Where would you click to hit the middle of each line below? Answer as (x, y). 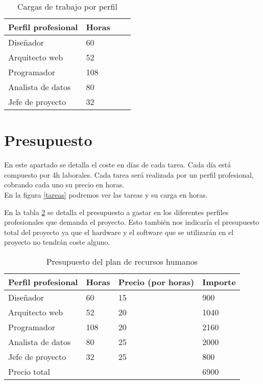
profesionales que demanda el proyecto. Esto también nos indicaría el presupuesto (132, 222)
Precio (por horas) (156, 282)
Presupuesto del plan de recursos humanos (122, 261)
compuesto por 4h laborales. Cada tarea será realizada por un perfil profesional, (129, 174)
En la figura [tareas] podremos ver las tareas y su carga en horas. (106, 194)
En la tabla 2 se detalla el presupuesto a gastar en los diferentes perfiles (116, 212)
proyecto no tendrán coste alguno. (57, 242)
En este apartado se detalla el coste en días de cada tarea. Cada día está (117, 165)
